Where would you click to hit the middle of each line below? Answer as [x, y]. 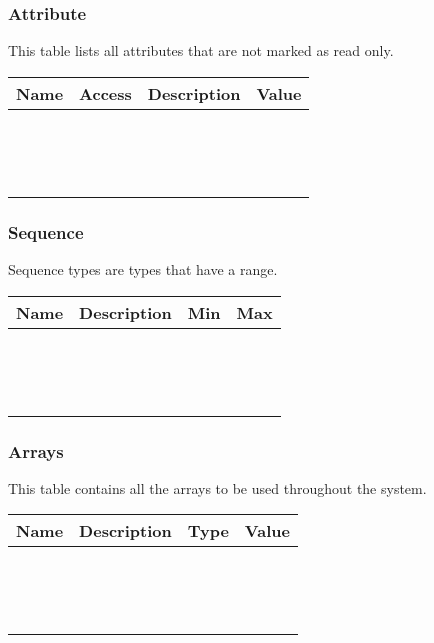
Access [105, 93]
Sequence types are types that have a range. [143, 269]
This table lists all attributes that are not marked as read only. [201, 50]
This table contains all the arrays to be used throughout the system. [217, 487]
